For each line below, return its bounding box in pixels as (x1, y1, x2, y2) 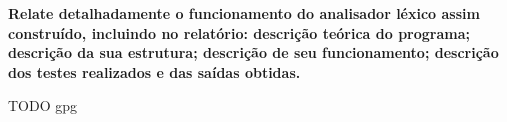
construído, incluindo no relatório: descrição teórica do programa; (8, 22, 470, 43)
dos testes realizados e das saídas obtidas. (8, 61, 301, 82)
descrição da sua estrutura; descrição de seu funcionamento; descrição (8, 42, 499, 63)
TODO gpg (8, 95, 78, 116)
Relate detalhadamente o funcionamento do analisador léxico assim (8, 3, 480, 23)
